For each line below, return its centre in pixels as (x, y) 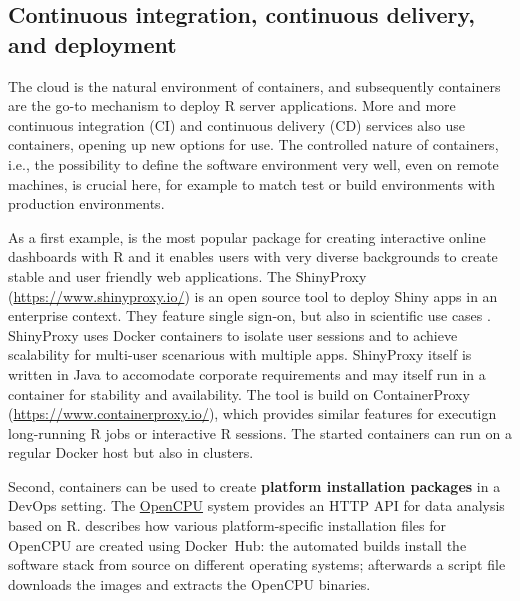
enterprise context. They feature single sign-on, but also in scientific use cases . (249, 315)
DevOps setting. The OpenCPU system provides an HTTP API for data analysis (256, 505)
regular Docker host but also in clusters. (131, 452)
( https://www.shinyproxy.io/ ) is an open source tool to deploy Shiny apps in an (253, 295)
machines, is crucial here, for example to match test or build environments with (251, 183)
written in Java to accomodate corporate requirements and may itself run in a (247, 373)
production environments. (86, 203)
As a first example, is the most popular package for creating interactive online (247, 236)
